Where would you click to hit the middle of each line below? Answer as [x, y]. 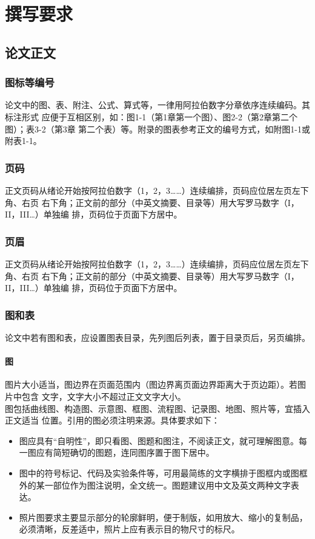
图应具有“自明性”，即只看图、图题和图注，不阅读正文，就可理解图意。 [159, 440]
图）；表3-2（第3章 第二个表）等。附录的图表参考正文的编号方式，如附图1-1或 [157, 129]
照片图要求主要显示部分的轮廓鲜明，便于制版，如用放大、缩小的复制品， [163, 517]
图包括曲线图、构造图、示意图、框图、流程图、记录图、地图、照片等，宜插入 [157, 408]
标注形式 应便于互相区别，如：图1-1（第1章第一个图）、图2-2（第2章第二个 [151, 116]
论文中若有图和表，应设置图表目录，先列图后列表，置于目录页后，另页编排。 [157, 337]
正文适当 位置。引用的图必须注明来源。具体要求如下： [112, 420]
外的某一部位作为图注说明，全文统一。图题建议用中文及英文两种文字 [155, 485]
